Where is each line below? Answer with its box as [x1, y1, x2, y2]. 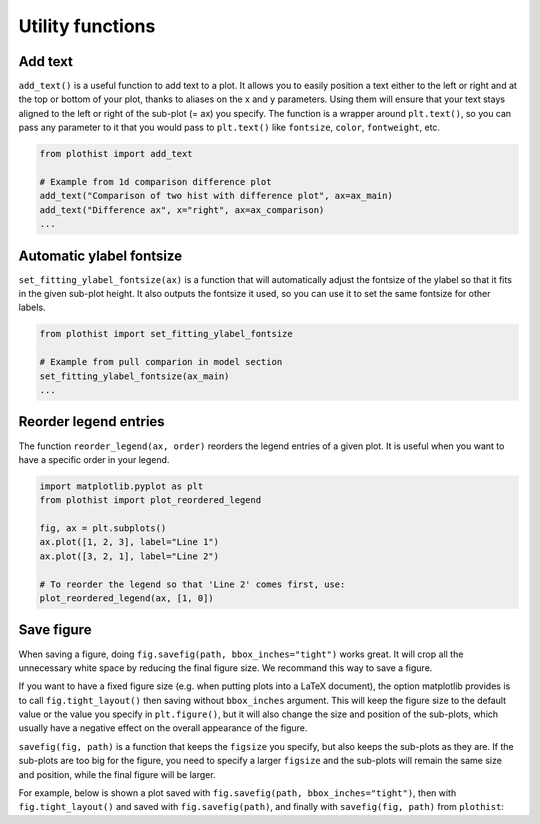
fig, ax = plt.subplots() [39, 523, 167, 534]
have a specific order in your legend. [18, 453, 170, 465]
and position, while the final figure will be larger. [18, 768, 216, 780]
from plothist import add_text [39, 148, 194, 160]
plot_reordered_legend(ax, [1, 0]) [39, 593, 214, 604]
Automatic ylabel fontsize [18, 247, 183, 264]
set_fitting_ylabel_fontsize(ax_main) [39, 370, 230, 382]
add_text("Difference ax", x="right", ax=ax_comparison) [39, 204, 325, 215]
